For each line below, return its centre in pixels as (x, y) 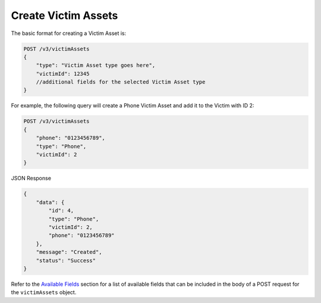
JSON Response (31, 178)
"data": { (50, 202)
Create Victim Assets (64, 15)
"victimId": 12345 (63, 74)
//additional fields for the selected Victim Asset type (121, 82)
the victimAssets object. (44, 292)
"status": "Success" (66, 260)
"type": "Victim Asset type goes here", (96, 66)
